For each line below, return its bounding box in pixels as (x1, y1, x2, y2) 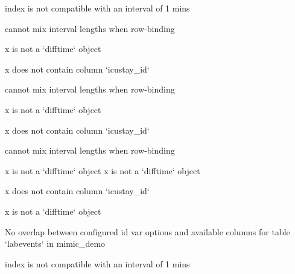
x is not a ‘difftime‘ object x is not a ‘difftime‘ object (5, 164, 200, 177)
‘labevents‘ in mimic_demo (5, 237, 106, 250)
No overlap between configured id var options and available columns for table (5, 225, 290, 238)
